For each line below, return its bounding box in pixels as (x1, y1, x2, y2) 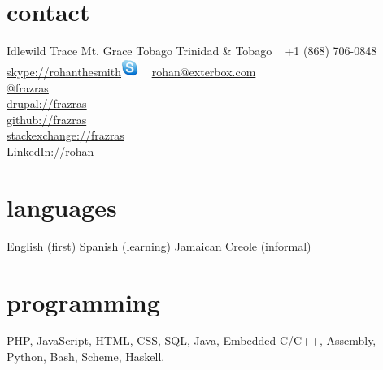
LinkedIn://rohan (7, 143, 94, 160)
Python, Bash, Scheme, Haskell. (7, 348, 165, 365)
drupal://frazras (7, 95, 87, 112)
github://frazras (7, 110, 87, 127)
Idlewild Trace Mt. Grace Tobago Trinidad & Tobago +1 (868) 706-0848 (7, 42, 377, 59)
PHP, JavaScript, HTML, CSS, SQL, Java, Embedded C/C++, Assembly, (7, 332, 376, 349)
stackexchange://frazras (7, 127, 124, 144)
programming (7, 285, 160, 318)
